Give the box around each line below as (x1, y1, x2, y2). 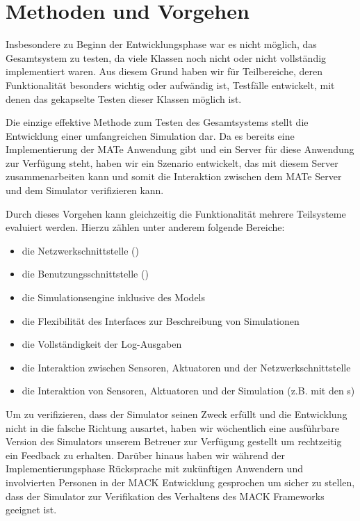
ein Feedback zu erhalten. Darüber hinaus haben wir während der (6, 447, 286, 462)
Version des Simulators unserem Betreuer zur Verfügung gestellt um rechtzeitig (6, 434, 342, 449)
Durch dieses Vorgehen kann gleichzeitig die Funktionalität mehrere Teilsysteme (6, 206, 346, 221)
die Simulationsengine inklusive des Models (22, 290, 206, 305)
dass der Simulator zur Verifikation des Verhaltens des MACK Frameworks (6, 488, 325, 503)
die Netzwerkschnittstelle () (22, 243, 139, 257)
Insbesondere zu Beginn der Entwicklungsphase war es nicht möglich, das (6, 37, 317, 51)
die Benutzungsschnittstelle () (22, 266, 149, 281)
